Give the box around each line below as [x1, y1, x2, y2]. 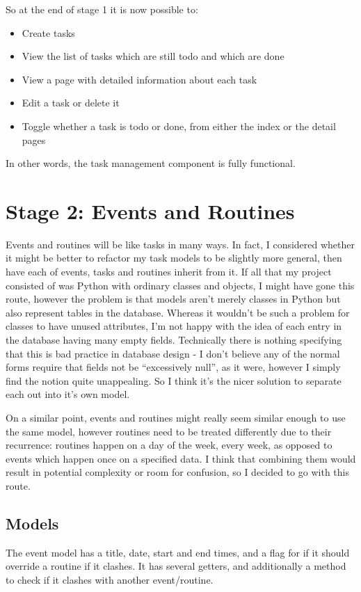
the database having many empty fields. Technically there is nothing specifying [6, 333, 342, 347]
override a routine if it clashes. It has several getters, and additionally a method [6, 559, 346, 573]
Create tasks [22, 25, 75, 40]
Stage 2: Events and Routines [6, 196, 295, 225]
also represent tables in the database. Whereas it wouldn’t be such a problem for [6, 305, 350, 319]
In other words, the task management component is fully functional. [6, 156, 296, 170]
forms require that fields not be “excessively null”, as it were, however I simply [6, 360, 341, 374]
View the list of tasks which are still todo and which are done [22, 49, 284, 63]
